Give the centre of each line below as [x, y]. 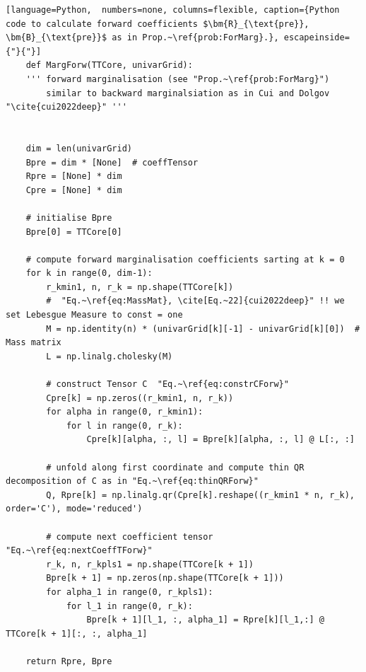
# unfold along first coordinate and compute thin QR [175, 467]
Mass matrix [34, 343]
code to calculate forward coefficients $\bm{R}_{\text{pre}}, [158, 24]
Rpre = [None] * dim [74, 176]
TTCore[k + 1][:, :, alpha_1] [77, 633]
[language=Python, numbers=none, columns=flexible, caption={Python [173, 10]
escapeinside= [317, 38]
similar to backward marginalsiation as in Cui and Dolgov [188, 93]
